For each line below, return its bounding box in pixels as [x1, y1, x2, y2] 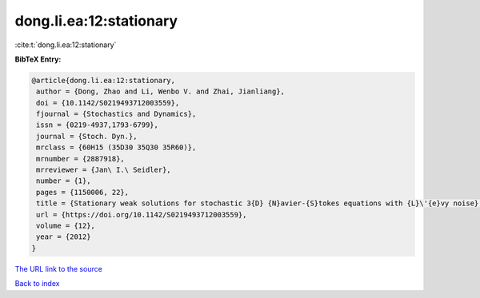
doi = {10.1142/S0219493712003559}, [36, 98, 180, 107]
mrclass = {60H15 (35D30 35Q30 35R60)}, [36, 143, 197, 152]
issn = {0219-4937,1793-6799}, [36, 121, 159, 129]
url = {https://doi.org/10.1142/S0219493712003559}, [36, 210, 247, 219]
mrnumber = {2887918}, [36, 154, 126, 163]
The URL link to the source [14, 264, 103, 273]
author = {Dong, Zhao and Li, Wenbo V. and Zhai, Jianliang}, [36, 87, 286, 96]
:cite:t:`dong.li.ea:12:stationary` [14, 40, 117, 50]
